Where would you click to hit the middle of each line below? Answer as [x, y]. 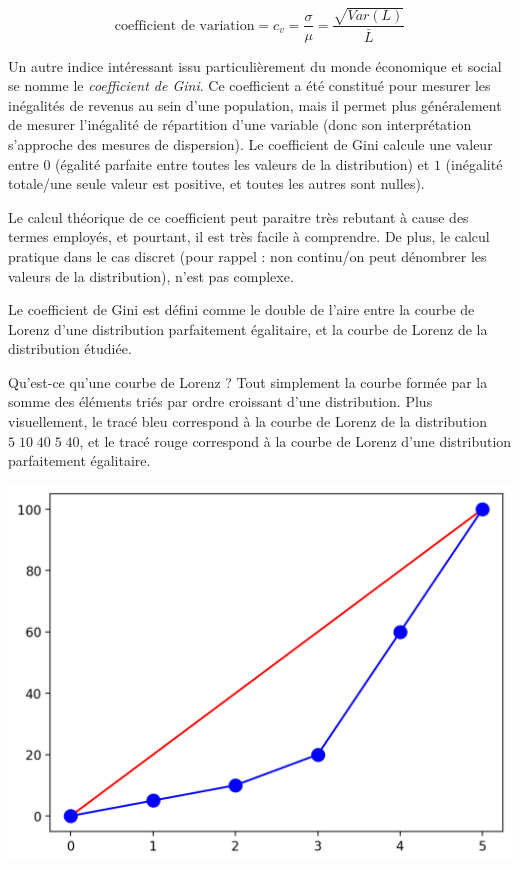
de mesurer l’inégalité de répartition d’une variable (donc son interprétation [240, 124]
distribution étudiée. [70, 348]
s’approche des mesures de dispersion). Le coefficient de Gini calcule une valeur [250, 143]
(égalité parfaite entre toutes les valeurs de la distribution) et [242, 163]
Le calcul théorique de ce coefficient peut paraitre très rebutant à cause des [238, 216]
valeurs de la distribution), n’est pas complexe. [151, 275]
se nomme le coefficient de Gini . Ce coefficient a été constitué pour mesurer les [249, 85]
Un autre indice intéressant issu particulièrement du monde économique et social [255, 65]
